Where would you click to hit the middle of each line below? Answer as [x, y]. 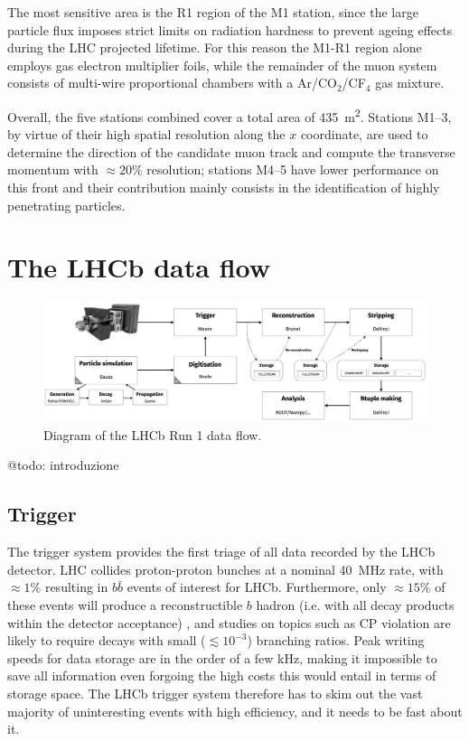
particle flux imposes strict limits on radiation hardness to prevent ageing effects [230, 29]
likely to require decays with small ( [107, 640]
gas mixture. [410, 83]
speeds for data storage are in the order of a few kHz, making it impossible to [222, 657]
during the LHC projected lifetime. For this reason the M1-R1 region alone [215, 47]
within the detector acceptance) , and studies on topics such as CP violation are [229, 622]
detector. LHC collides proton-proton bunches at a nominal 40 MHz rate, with [225, 569]
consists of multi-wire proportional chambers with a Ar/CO [172, 83]
